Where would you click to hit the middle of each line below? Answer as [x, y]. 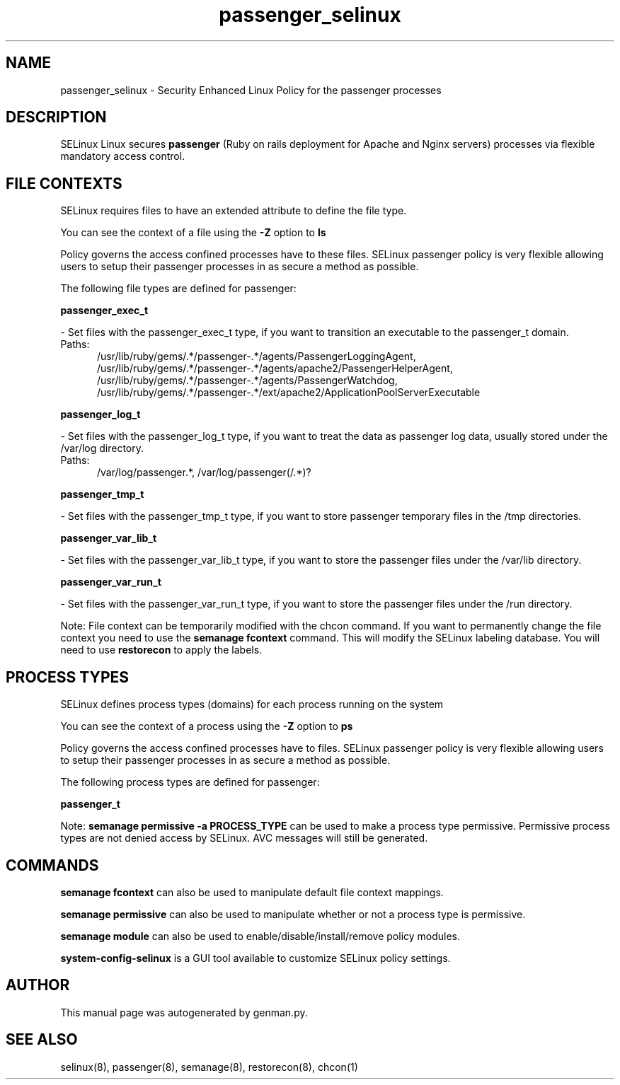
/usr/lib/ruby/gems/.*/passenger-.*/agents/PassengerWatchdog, [247, 381]
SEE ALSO [42, 1040]
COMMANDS [52, 865]
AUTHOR [38, 985]
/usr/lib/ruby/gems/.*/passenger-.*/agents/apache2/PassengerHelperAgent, [275, 369]
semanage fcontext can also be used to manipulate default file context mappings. [252, 892]
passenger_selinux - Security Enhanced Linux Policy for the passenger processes [251, 90]
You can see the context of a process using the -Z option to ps [207, 726]
